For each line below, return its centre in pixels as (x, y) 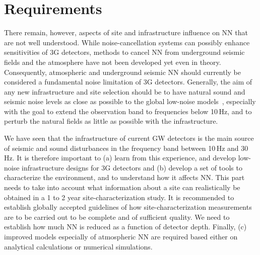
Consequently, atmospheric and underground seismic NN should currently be (123, 72)
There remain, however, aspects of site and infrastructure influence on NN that (126, 32)
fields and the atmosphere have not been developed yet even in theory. (113, 62)
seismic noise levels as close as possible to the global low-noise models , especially (130, 101)
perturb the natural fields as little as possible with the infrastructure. (111, 121)
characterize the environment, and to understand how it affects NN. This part (124, 177)
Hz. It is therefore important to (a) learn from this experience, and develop (120, 158)
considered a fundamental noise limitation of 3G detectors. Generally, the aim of (128, 82)
